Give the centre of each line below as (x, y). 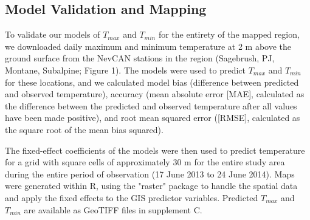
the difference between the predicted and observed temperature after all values (151, 105)
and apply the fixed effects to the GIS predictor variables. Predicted (132, 197)
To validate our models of (53, 34)
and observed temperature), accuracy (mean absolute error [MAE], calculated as (155, 94)
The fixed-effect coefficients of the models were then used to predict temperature (155, 150)
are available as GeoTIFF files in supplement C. (113, 209)
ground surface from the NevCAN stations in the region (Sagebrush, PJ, (140, 58)
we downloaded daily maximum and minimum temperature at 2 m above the (148, 46)
